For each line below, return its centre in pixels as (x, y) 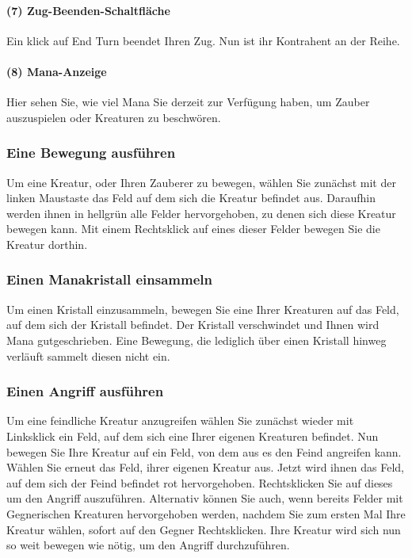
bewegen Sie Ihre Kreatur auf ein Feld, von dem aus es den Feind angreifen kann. (204, 451)
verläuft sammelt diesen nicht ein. (88, 355)
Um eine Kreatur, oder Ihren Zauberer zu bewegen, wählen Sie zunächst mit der (201, 182)
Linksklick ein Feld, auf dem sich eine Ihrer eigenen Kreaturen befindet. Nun (193, 436)
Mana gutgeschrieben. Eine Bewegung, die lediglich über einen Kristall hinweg (196, 340)
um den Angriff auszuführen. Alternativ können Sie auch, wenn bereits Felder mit (205, 498)
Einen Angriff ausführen (85, 391)
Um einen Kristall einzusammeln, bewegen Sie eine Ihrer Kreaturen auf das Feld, (203, 309)
